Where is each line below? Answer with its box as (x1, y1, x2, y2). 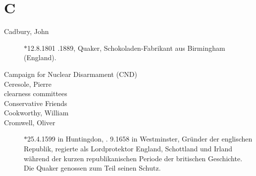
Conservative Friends (4, 98, 67, 108)
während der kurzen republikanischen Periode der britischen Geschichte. (24, 153, 243, 163)
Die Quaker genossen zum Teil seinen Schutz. (24, 163, 161, 173)
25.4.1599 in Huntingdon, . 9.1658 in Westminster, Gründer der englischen (27, 134, 253, 144)
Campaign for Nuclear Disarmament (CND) (4, 69, 137, 79)
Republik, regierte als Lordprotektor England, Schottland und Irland (24, 143, 232, 154)
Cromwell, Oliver (4, 117, 55, 127)
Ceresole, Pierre (4, 78, 52, 89)
